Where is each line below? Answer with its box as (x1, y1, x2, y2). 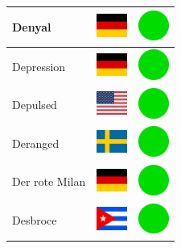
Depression (12, 57, 66, 74)
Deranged (12, 134, 60, 151)
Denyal (12, 18, 51, 35)
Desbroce (12, 212, 57, 229)
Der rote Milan (12, 173, 86, 190)
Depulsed (12, 96, 57, 113)
